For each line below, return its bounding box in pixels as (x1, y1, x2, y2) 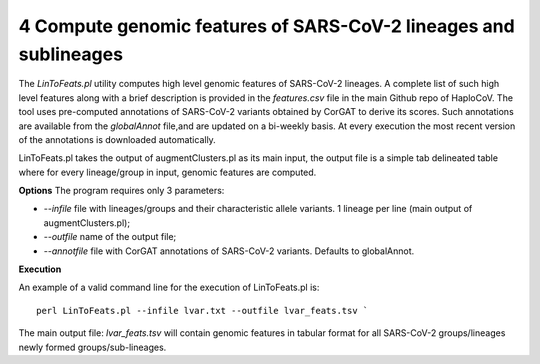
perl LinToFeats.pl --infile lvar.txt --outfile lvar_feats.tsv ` (36, 305, 369, 316)
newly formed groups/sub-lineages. (18, 341, 167, 353)
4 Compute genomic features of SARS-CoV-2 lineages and (18, 15, 515, 37)
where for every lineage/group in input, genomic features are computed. (18, 166, 317, 178)
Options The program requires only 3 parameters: (18, 185, 225, 197)
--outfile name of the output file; (43, 231, 177, 243)
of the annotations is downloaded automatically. (18, 133, 217, 145)
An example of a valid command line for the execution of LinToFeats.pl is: (18, 281, 320, 294)
